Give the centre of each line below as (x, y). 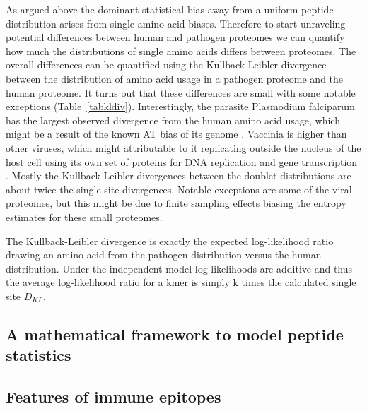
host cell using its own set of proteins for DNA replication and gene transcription (182, 161)
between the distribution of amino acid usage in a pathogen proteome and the (175, 78)
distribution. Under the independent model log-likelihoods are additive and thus (179, 268)
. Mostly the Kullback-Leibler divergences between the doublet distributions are (179, 175)
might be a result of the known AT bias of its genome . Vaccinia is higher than (176, 134)
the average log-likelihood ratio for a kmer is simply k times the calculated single (181, 282)
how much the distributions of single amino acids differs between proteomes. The (181, 50)
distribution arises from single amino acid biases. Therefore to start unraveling (176, 23)
